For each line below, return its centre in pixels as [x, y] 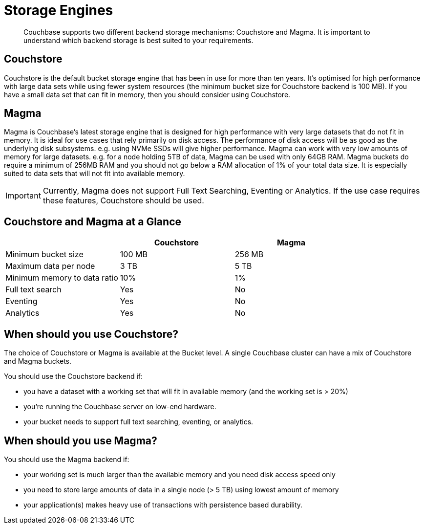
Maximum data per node [50, 266]
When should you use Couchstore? [91, 334]
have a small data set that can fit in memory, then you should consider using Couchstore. [147, 94]
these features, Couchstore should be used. [123, 201]
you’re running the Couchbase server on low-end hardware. [120, 407]
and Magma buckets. [38, 361]
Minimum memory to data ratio [62, 278]
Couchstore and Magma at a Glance [93, 221]
